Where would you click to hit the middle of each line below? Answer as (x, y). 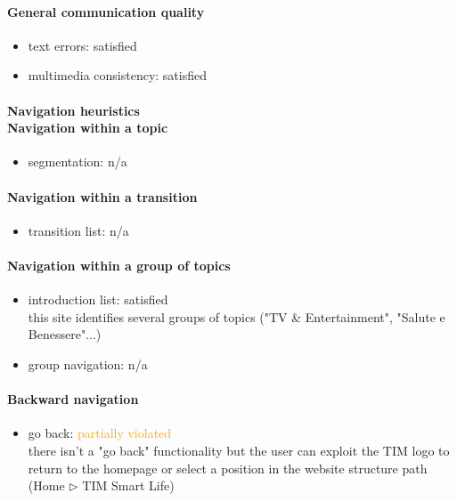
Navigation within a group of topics (119, 265)
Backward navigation (73, 399)
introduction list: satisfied (98, 299)
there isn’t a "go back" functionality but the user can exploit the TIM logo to (239, 450)
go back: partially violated (100, 433)
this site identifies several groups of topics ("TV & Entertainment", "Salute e (237, 316)
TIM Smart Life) (128, 485)
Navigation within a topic (88, 128)
